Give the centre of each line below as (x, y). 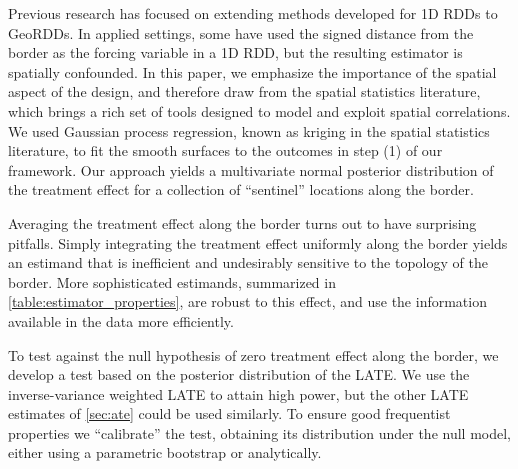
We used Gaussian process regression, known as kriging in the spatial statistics (249, 130)
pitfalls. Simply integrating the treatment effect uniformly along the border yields (258, 242)
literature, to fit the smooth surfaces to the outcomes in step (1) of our (225, 150)
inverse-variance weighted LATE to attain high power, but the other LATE (238, 393)
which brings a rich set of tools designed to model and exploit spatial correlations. (259, 110)
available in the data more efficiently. (121, 320)
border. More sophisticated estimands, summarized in (172, 281)
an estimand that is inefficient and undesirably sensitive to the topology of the (248, 262)
